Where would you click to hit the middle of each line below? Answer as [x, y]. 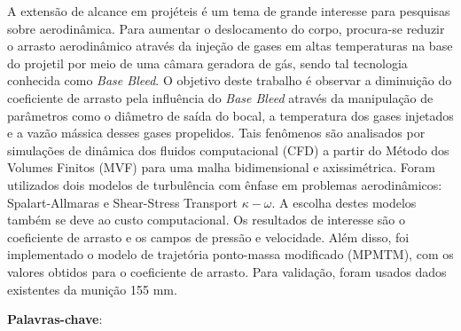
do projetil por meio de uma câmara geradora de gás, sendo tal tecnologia [207, 63]
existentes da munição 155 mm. [92, 289]
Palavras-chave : [55, 319]
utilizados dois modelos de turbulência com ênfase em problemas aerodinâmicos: [225, 184]
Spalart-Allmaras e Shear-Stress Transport [122, 202]
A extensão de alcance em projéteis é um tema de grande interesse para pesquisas [229, 11]
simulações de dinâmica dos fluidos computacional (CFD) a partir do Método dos [228, 150]
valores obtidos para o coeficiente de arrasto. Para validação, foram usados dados [227, 271]
